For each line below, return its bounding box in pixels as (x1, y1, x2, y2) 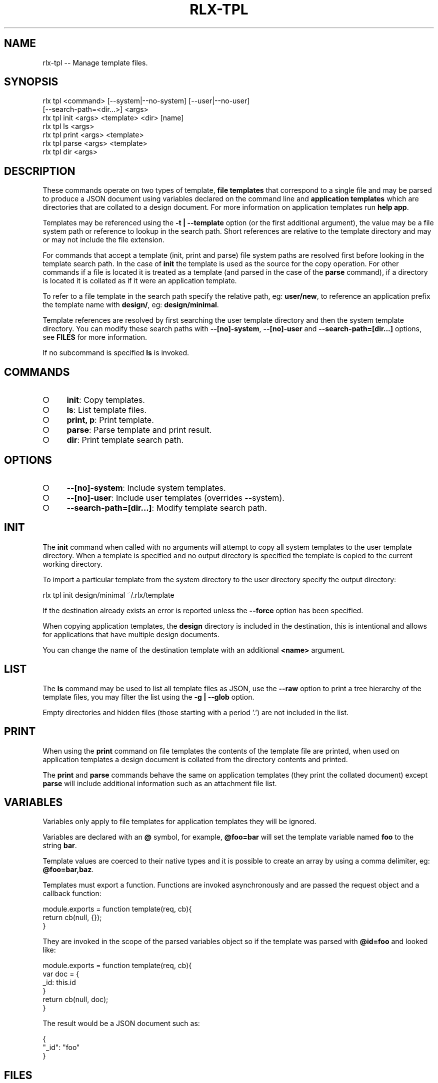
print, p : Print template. (66, 415, 154, 425)
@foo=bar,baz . (42, 865, 94, 874)
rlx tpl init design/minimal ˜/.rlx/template (42, 590, 174, 599)
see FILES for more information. (42, 333, 147, 342)
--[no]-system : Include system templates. (66, 482, 226, 493)
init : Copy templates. (66, 395, 145, 405)
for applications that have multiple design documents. (42, 630, 219, 639)
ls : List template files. (66, 405, 147, 415)
